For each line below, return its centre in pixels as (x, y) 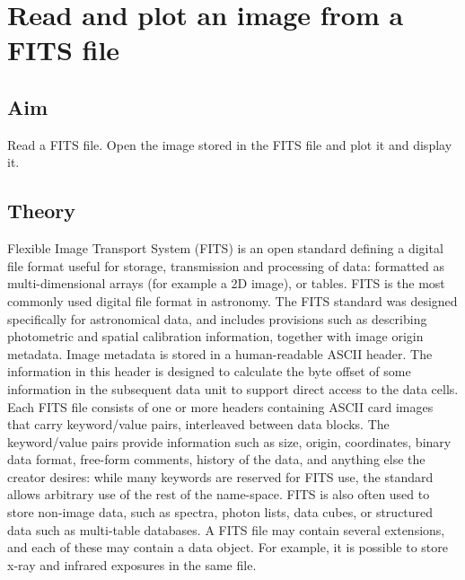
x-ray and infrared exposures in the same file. (132, 564)
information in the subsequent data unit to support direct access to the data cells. (233, 388)
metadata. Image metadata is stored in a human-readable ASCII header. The (220, 353)
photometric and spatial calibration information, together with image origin (215, 336)
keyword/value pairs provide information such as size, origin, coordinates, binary (229, 441)
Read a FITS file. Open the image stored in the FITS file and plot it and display (230, 144)
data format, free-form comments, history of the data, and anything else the (216, 459)
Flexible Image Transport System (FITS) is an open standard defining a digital (225, 248)
